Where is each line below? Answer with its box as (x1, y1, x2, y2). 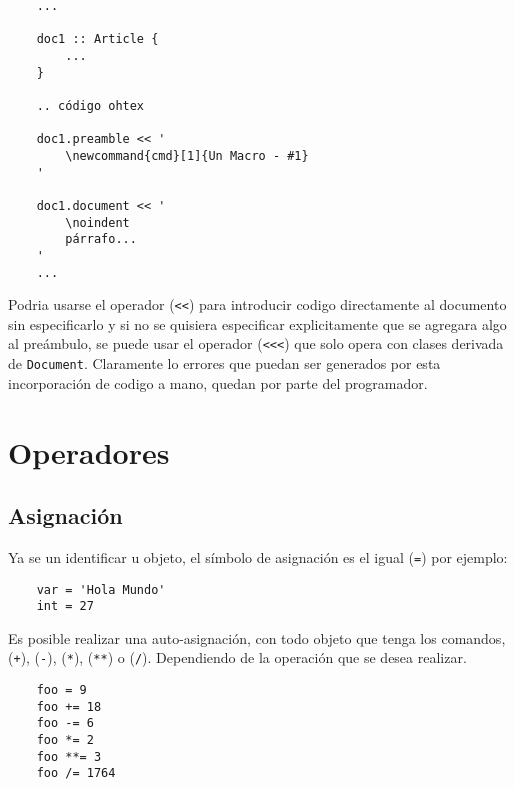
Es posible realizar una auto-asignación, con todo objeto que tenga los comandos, (8, 627, 506, 648)
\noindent (65, 215, 130, 230)
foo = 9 (36, 683, 87, 698)
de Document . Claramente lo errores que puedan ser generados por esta (8, 353, 441, 374)
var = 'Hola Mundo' (36, 582, 166, 597)
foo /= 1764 (36, 766, 116, 781)
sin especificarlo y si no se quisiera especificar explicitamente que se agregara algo (8, 313, 507, 334)
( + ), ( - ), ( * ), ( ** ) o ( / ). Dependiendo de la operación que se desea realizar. (8, 647, 467, 668)
